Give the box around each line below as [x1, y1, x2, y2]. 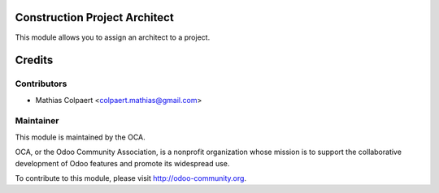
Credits [15, 54, 54, 67]
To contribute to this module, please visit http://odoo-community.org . [15, 173, 247, 182]
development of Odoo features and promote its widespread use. [15, 158, 230, 168]
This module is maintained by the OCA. [15, 132, 146, 142]
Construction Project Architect [15, 11, 174, 24]
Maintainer [15, 115, 59, 127]
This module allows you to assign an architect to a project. [15, 32, 211, 42]
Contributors [15, 78, 67, 89]
